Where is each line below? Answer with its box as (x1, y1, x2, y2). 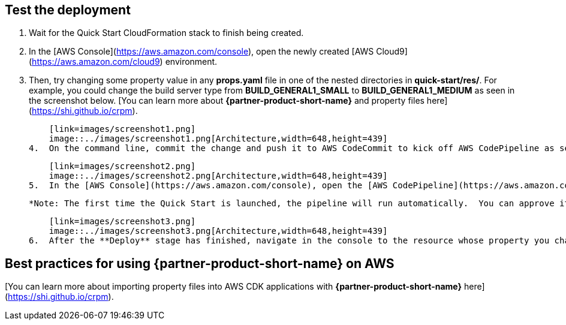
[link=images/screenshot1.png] (49, 124, 196, 134)
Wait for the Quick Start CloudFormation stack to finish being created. (29, 28, 304, 38)
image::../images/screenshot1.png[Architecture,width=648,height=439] (49, 134, 388, 144)
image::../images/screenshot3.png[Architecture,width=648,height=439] (49, 226, 388, 236)
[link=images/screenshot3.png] (49, 216, 196, 227)
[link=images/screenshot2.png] (49, 161, 196, 171)
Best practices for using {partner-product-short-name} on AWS (5, 255, 395, 271)
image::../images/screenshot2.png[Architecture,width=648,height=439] (49, 171, 388, 181)
